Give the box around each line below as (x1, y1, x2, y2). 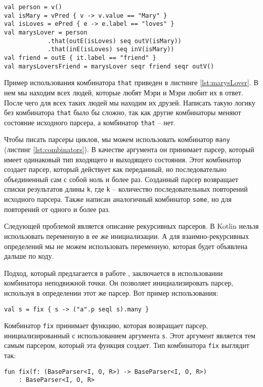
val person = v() (4, 4, 62, 11)
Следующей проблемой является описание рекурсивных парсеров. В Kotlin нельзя (4, 221, 259, 231)
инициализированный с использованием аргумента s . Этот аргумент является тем (4, 330, 255, 340)
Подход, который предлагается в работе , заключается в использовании (4, 267, 223, 278)
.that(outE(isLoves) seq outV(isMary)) (47, 37, 182, 45)
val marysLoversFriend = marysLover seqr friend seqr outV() (4, 62, 214, 70)
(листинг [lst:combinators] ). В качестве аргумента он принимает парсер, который (4, 144, 254, 155)
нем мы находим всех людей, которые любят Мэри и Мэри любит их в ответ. (4, 87, 243, 97)
